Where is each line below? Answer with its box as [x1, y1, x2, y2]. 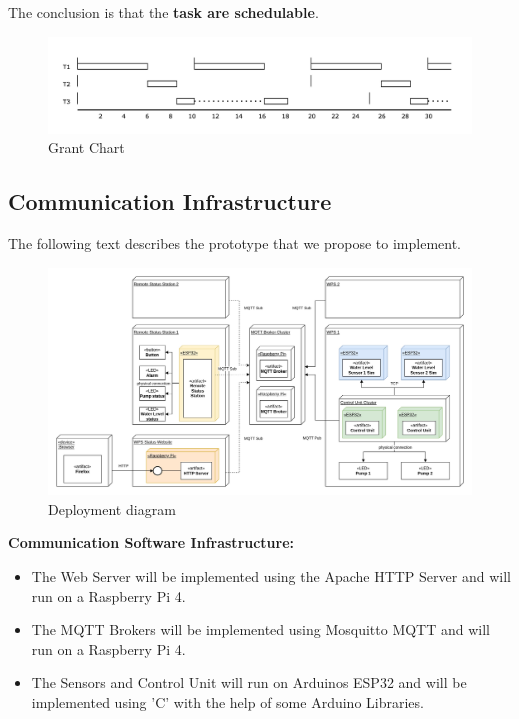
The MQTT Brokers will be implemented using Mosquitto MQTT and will [31, 619, 491, 640]
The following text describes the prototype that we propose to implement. [8, 233, 461, 254]
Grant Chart [48, 137, 125, 158]
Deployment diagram [48, 498, 176, 519]
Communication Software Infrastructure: [8, 532, 295, 553]
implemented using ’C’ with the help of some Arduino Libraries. [31, 691, 424, 712]
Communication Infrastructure [8, 186, 332, 217]
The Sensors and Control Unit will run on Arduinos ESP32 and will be [31, 672, 467, 693]
